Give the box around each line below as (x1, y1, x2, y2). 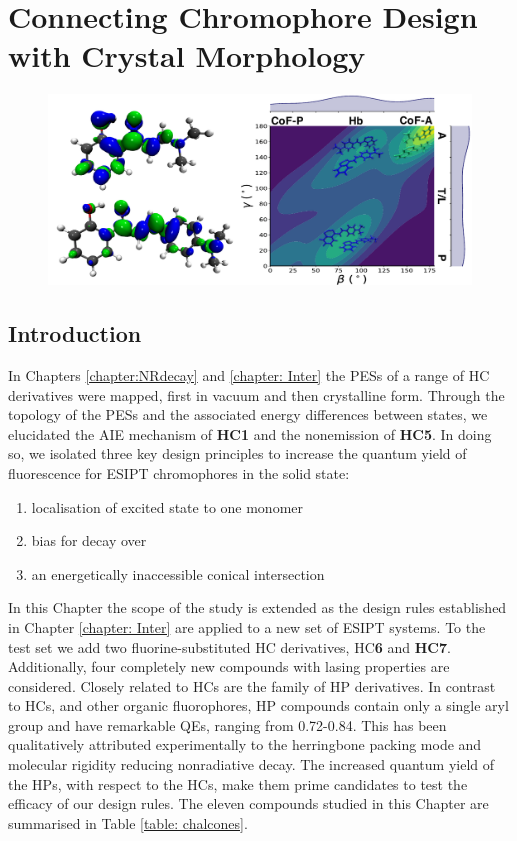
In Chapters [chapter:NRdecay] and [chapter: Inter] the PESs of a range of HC (8, 364, 490, 385)
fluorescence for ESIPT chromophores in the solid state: (8, 462, 350, 483)
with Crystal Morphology (8, 35, 366, 76)
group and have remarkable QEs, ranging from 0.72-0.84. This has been (8, 714, 447, 735)
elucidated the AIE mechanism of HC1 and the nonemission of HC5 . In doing (8, 423, 492, 444)
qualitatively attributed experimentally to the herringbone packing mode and (8, 734, 482, 755)
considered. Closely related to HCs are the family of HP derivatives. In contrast (8, 675, 496, 696)
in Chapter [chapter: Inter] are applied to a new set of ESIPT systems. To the (8, 616, 486, 637)
